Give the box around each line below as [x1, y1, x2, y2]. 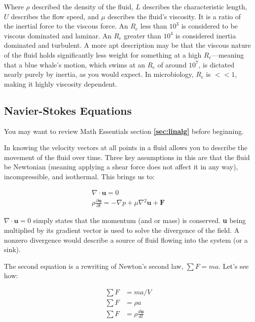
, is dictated [198, 59, 234, 69]
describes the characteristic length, [143, 1, 247, 11]
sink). [4, 244, 21, 255]
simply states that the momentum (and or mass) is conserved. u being [33, 215, 246, 225]
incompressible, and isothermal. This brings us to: [4, 171, 155, 181]
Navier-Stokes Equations [4, 102, 132, 118]
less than [140, 21, 167, 31]
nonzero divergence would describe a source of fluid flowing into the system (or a [4, 234, 248, 245]
